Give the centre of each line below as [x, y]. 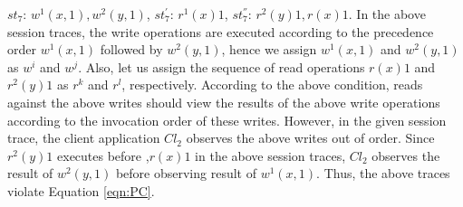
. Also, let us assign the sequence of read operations [222, 66]
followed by [131, 49]
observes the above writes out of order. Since [310, 138]
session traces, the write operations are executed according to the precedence [221, 31]
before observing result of [186, 173]
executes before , [103, 155]
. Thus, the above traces [383, 173]
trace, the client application [84, 138]
